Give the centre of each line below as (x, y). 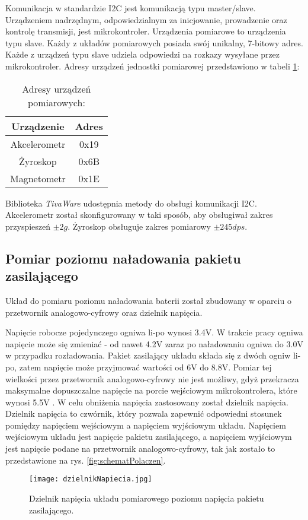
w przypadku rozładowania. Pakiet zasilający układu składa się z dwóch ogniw (148, 355)
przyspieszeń (28, 226)
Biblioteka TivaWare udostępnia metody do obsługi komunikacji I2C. (131, 203)
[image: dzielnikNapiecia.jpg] (91, 479)
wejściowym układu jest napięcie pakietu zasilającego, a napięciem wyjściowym (149, 437)
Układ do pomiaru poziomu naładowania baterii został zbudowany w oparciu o (148, 300)
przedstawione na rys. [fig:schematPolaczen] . (86, 460)
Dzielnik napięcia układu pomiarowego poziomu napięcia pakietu (147, 498)
